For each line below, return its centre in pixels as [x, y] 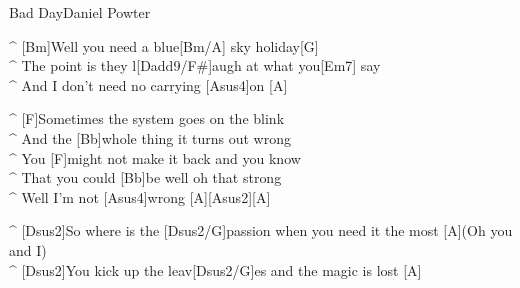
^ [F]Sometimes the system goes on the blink [147, 118]
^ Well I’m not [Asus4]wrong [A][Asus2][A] [140, 196]
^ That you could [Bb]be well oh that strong [145, 177]
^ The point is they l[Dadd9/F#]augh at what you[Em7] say [195, 65]
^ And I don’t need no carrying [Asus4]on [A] [148, 84]
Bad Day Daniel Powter [80, 12]
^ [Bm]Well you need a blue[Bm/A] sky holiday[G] [164, 45]
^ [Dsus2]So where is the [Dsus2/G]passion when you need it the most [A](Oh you [261, 230]
